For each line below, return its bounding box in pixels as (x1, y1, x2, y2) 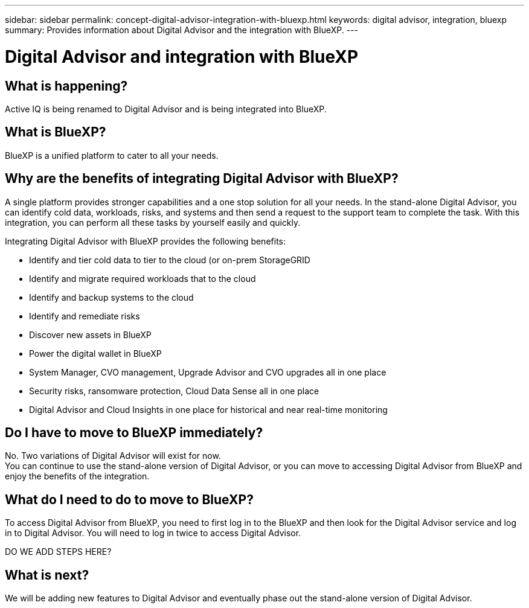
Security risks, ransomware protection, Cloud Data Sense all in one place (29, 385, 319, 396)
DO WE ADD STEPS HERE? (5, 546, 112, 557)
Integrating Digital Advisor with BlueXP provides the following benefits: (5, 235, 286, 246)
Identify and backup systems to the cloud (29, 292, 194, 302)
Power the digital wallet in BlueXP (29, 348, 162, 359)
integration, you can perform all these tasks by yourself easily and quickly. (5, 217, 301, 228)
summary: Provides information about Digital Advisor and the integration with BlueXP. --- (5, 25, 359, 35)
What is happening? (5, 78, 128, 94)
